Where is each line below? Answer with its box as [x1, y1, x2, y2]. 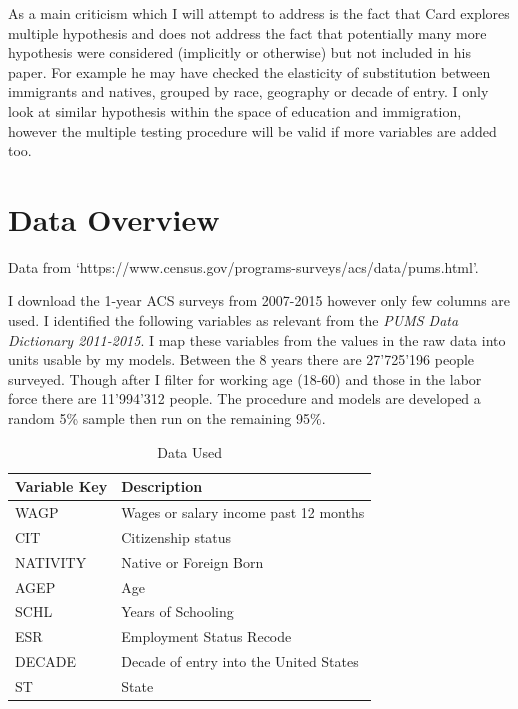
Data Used [157, 441, 223, 462]
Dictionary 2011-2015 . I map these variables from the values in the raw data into [8, 329, 506, 350]
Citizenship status [121, 526, 232, 547]
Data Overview [8, 198, 220, 239]
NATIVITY [15, 551, 87, 572]
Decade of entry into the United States [121, 651, 359, 672]
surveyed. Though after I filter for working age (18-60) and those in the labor [8, 368, 482, 389]
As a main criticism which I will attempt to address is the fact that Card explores [8, 3, 510, 23]
